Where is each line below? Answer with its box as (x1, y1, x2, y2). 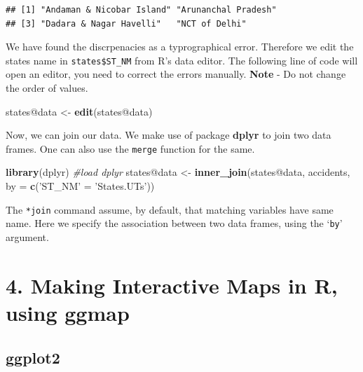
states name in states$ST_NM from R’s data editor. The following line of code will (6, 53, 358, 67)
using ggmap (6, 298, 130, 326)
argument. (6, 229, 49, 244)
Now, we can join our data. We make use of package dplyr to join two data (6, 128, 331, 142)
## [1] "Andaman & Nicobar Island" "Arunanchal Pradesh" (6, 5, 277, 15)
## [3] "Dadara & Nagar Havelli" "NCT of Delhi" (6, 18, 247, 29)
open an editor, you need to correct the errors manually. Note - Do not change (6, 67, 346, 81)
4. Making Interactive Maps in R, (6, 270, 338, 299)
